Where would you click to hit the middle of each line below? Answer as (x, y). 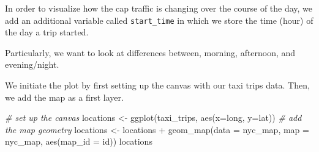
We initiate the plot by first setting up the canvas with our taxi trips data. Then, (157, 85)
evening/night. (32, 64)
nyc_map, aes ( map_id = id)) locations (79, 141)
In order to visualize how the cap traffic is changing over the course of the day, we (159, 8)
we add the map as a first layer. (64, 97)
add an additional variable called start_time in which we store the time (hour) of (159, 20)
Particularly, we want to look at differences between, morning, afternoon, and (150, 52)
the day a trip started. (47, 32)
